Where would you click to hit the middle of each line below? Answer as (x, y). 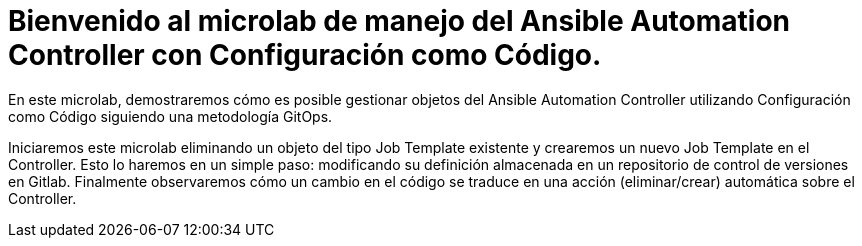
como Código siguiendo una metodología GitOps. (170, 116)
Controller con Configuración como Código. (305, 55)
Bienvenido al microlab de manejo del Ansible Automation (399, 21)
